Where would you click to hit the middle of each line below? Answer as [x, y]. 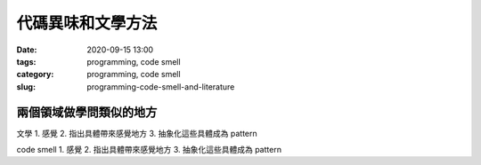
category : [35, 75]
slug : [26, 86]
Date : [27, 50]
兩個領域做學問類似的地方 [87, 112]
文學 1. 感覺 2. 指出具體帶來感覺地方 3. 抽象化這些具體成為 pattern [137, 133]
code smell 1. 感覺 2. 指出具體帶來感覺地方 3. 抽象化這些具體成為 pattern [149, 150]
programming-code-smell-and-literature [161, 86]
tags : [26, 61]
